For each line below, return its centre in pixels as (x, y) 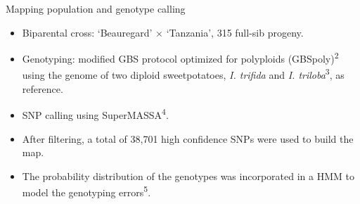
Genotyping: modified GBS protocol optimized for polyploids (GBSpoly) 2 (180, 57)
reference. (43, 88)
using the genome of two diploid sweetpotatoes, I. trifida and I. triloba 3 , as (183, 74)
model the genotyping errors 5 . (86, 191)
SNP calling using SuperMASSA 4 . (95, 114)
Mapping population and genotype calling (96, 8)
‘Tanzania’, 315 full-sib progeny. (235, 32)
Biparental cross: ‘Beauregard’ (87, 32)
